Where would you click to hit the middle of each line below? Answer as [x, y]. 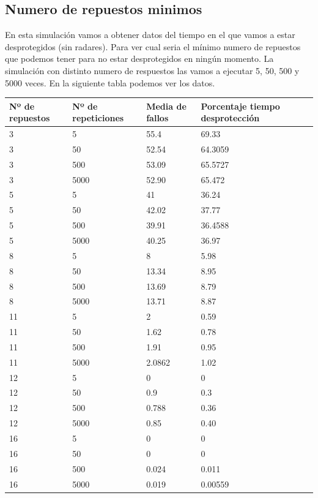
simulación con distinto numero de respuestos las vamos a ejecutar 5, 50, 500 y [152, 70]
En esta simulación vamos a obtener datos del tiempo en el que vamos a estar [150, 35]
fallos [157, 118]
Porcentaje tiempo [240, 106]
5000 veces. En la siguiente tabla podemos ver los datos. [110, 82]
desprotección [230, 118]
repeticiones [98, 118]
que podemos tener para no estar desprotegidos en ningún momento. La [139, 58]
